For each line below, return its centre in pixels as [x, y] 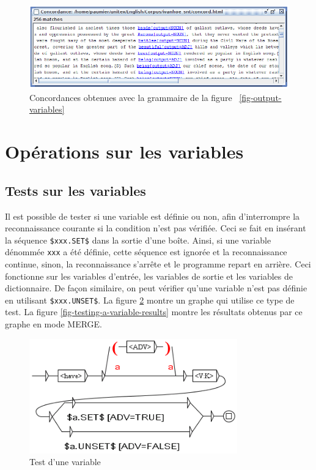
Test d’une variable [65, 462]
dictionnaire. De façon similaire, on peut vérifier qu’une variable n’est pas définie [156, 288]
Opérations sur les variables [124, 151]
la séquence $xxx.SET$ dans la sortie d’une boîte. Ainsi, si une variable [138, 240]
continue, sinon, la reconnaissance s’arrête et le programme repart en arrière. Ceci [158, 264]
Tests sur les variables [75, 190]
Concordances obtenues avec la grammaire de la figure [131, 97]
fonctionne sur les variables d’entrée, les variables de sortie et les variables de [149, 276]
